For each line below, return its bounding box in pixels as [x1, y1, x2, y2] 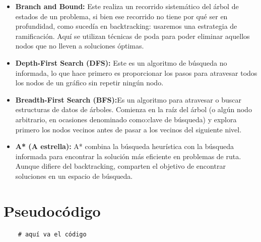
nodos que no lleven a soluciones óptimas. [15, 40, 144, 51]
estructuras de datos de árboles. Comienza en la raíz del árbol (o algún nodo [15, 104, 252, 115]
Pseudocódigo [4, 200, 101, 221]
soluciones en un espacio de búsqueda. [15, 170, 133, 181]
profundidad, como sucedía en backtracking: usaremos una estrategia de [15, 21, 237, 31]
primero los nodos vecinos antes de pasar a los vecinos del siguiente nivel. [15, 124, 242, 134]
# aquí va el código [18, 230, 87, 238]
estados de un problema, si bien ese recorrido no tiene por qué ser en [15, 11, 228, 21]
